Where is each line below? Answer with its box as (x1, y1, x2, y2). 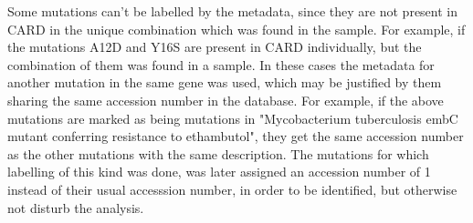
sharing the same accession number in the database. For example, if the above (7, 90, 444, 109)
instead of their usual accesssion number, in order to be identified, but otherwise (7, 179, 457, 198)
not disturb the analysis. (7, 198, 144, 217)
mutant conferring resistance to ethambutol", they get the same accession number (7, 127, 464, 146)
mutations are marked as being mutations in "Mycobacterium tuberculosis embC (7, 108, 458, 127)
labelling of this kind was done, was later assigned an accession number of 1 (7, 162, 431, 181)
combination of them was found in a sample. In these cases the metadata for (7, 55, 435, 74)
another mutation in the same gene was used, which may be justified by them (7, 73, 442, 92)
